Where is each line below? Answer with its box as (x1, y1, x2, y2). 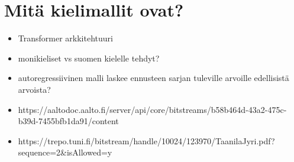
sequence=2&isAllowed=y (18, 146, 112, 158)
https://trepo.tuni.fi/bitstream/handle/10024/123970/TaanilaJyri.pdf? (18, 134, 275, 147)
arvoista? (18, 83, 51, 95)
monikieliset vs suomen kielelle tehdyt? (18, 51, 160, 64)
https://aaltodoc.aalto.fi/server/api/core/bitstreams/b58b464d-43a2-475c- (18, 103, 287, 115)
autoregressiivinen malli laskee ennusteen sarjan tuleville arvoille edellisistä (18, 72, 289, 84)
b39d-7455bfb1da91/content (18, 115, 119, 127)
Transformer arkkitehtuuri (18, 32, 113, 44)
